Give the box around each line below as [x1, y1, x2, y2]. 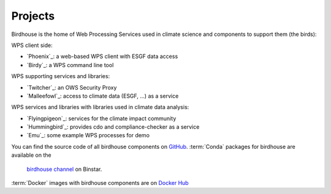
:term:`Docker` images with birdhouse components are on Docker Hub [11, 179, 189, 187]
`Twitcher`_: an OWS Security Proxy [26, 84, 117, 91]
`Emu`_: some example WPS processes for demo [26, 132, 150, 139]
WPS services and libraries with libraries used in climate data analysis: [11, 104, 189, 111]
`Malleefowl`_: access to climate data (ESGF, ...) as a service [26, 92, 179, 99]
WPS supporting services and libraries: [11, 73, 110, 80]
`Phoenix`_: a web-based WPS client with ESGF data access [26, 52, 178, 60]
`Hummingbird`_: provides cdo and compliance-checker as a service [26, 123, 200, 131]
